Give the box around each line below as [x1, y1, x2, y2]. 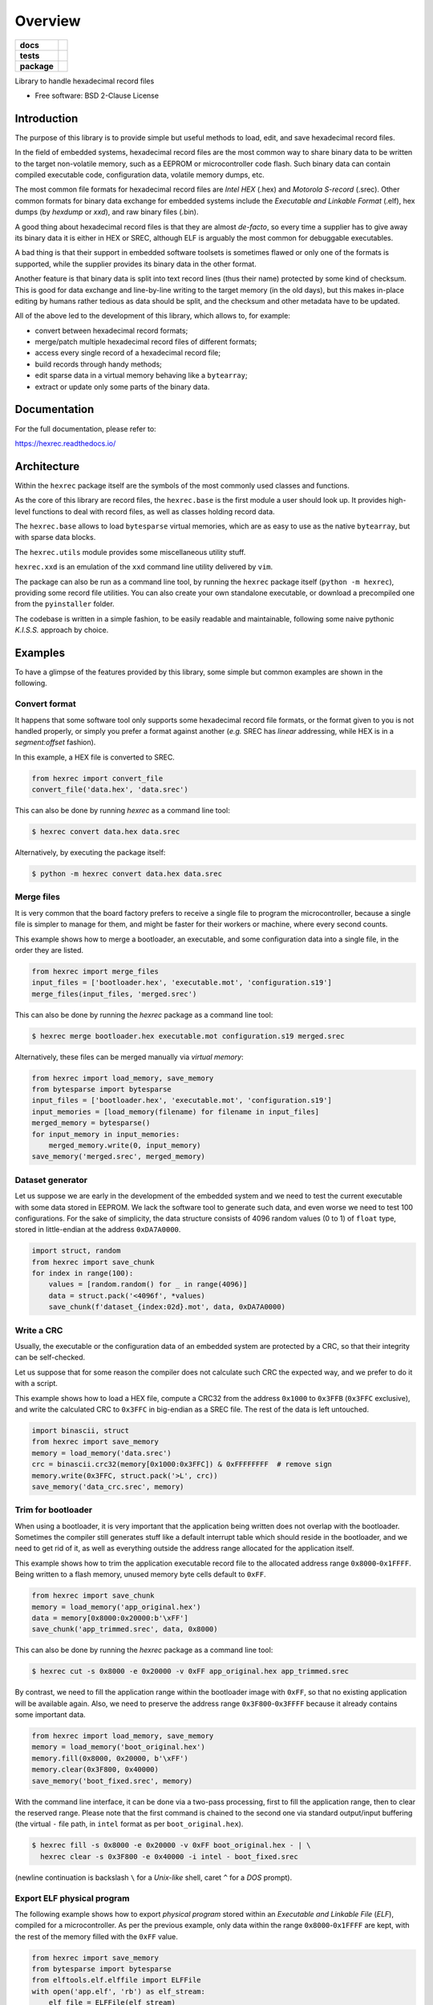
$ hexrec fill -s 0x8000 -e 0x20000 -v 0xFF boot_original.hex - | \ [31, 1841, 311, 1850]
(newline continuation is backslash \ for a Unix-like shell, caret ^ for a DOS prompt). [14, 1873, 293, 1882]
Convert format [14, 699, 76, 710]
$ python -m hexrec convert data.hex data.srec [31, 869, 222, 878]
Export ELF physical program [14, 1893, 130, 1904]
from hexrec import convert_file [31, 774, 164, 783]
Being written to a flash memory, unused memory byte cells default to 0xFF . [14, 1570, 266, 1579]
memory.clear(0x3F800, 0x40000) [31, 1765, 160, 1774]
